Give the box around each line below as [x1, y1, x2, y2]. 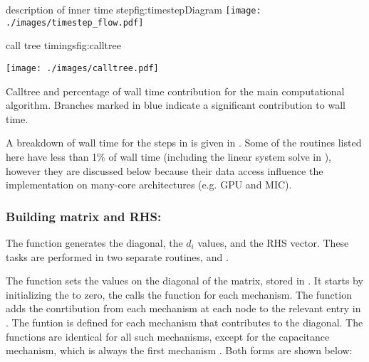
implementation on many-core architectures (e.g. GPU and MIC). [6, 177, 292, 192]
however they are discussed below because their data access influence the [6, 163, 323, 178]
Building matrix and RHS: [6, 207, 162, 225]
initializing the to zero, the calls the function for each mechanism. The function [6, 287, 352, 302]
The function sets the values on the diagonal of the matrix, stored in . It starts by [6, 273, 363, 288]
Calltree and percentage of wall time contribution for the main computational [6, 83, 345, 98]
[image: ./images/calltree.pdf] [6, 63, 159, 73]
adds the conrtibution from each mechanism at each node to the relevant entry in [6, 301, 361, 316]
